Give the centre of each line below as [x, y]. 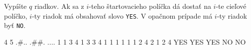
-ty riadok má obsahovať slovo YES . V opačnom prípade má [122, 15]
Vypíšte [15, 6]
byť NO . [15, 25]
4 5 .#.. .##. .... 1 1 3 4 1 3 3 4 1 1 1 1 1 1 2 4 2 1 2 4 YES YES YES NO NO [125, 41]
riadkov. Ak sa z [59, 6]
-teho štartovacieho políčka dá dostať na [150, 6]
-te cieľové [231, 6]
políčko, [16, 15]
